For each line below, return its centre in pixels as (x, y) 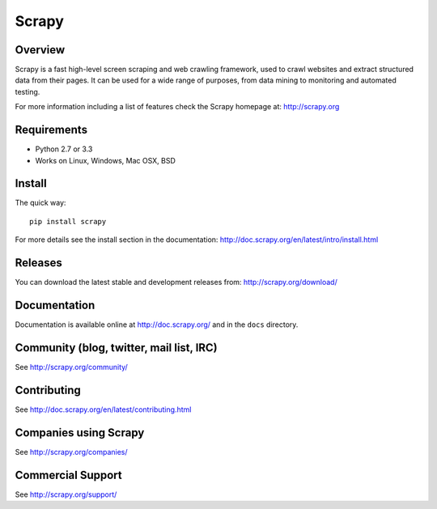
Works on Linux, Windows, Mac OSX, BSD (105, 160)
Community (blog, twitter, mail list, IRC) (116, 348)
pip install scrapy (68, 221)
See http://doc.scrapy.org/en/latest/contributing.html (103, 409)
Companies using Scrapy (80, 433)
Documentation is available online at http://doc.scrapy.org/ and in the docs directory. (157, 324)
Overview (40, 50)
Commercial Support (69, 475)
